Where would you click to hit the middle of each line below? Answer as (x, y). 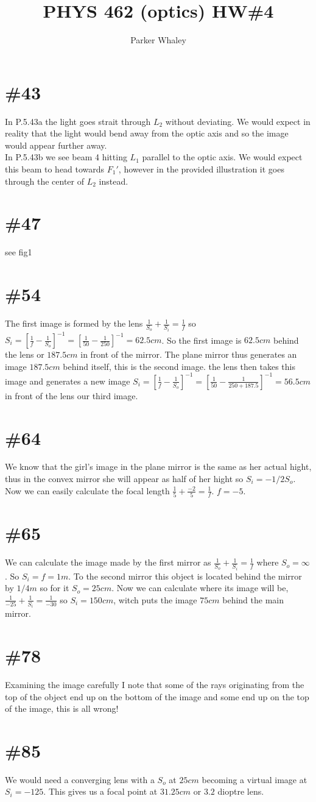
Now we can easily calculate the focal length (87, 490)
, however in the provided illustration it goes (201, 169)
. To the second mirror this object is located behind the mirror (185, 576)
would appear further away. (56, 145)
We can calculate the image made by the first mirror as (108, 562)
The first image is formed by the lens (74, 323)
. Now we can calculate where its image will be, (200, 588)
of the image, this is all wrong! (62, 708)
